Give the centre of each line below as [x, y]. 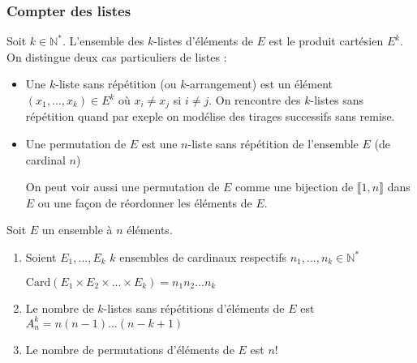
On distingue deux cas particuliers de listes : [117, 56]
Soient [41, 257]
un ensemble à [77, 230]
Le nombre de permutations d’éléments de [130, 349]
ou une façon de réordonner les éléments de [145, 202]
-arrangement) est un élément [260, 84]
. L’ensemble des [103, 41]
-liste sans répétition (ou [116, 84]
